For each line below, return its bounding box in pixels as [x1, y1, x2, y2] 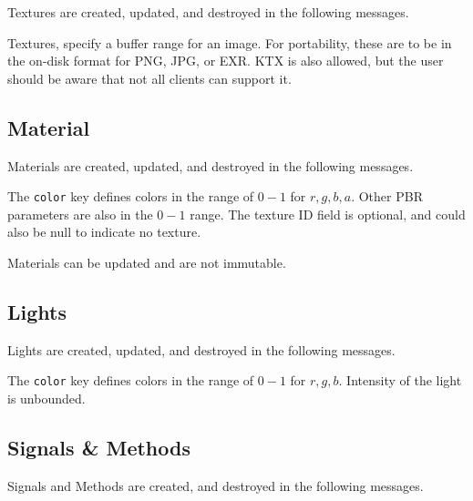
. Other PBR [351, 187, 423, 206]
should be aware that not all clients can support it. [7, 68, 292, 87]
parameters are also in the [7, 204, 153, 223]
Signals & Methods [7, 434, 190, 462]
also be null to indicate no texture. [7, 222, 201, 241]
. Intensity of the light [338, 371, 462, 390]
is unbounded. [7, 389, 86, 408]
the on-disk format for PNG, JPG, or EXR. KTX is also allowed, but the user [7, 51, 444, 70]
